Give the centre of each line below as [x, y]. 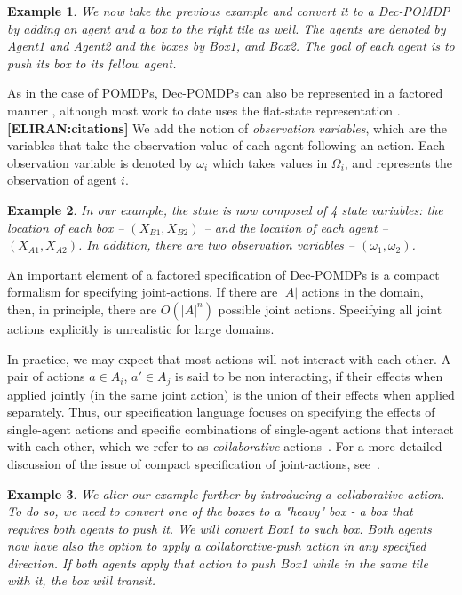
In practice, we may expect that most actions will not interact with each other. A [229, 358]
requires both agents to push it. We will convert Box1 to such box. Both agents [219, 528]
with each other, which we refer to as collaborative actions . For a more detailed [225, 446]
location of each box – [66, 227]
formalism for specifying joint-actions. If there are [143, 292]
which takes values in [270, 162]
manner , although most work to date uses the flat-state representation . [204, 110]
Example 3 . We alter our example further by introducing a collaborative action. [226, 493]
